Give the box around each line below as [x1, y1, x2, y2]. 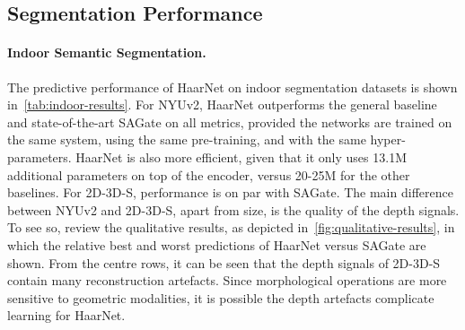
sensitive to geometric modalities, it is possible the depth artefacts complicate [7, 288, 434, 307]
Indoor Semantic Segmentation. [7, 43, 206, 62]
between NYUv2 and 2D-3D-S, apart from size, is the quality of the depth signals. [7, 200, 460, 219]
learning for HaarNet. [7, 306, 126, 325]
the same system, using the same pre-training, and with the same [7, 130, 366, 149]
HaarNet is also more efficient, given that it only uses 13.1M [75, 147, 407, 166]
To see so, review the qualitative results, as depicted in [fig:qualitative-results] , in [7, 218, 455, 237]
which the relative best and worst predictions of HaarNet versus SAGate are [7, 235, 426, 254]
